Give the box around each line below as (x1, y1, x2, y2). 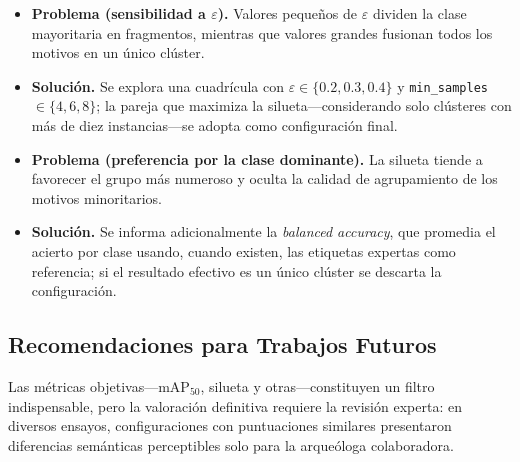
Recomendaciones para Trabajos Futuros (8, 329, 437, 360)
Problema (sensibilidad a (31, 3, 206, 23)
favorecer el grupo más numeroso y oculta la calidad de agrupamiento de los (31, 168, 498, 189)
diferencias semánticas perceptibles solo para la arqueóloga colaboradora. (8, 434, 454, 455)
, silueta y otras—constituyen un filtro (200, 375, 435, 396)
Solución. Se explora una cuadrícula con (31, 75, 285, 96)
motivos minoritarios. (31, 187, 162, 208)
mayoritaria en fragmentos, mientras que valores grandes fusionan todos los (31, 22, 493, 43)
